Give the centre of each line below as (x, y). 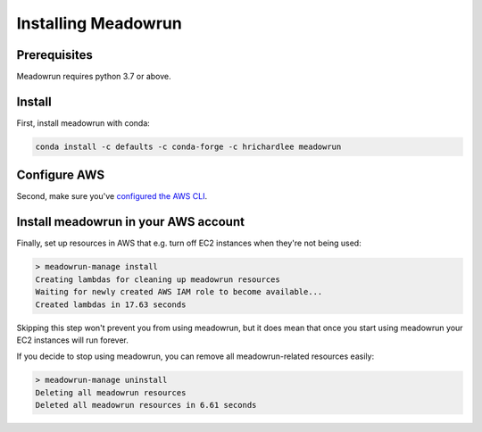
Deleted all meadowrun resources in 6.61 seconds (146, 405)
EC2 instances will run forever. (73, 340)
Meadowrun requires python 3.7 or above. (94, 77)
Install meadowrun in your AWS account (131, 222)
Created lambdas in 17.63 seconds (111, 304)
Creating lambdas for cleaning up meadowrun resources (158, 279)
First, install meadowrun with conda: (83, 123)
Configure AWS (61, 175)
